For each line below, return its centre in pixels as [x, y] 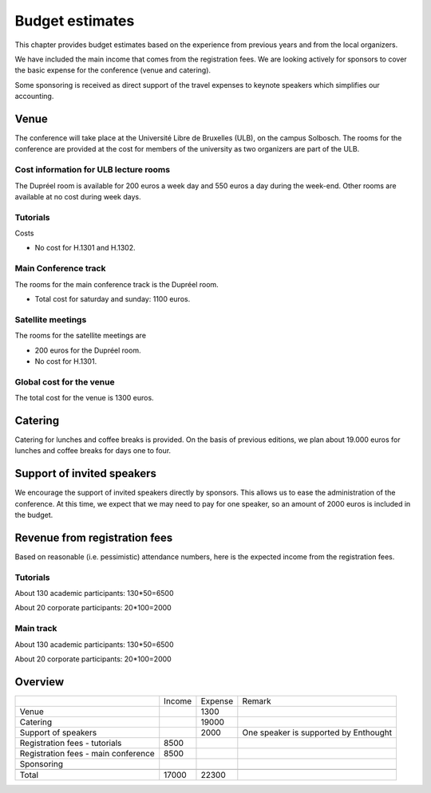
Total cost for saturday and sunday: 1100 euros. [113, 299]
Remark [257, 700]
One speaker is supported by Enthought [317, 732]
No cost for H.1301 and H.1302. [85, 248]
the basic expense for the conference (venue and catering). [113, 70]
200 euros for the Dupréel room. [88, 350]
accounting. [34, 97]
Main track [36, 629]
